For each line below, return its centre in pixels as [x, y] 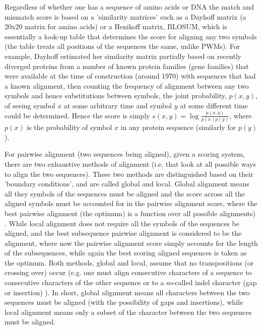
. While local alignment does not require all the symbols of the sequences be [122, 223]
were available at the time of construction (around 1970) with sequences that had [130, 76]
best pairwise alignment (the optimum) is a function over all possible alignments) [130, 213]
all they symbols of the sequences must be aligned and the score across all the [125, 193]
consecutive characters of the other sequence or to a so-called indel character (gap [131, 282]
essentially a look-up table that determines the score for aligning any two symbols [131, 36]
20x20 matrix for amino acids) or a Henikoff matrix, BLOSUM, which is [116, 26]
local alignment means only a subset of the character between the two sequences [128, 312]
